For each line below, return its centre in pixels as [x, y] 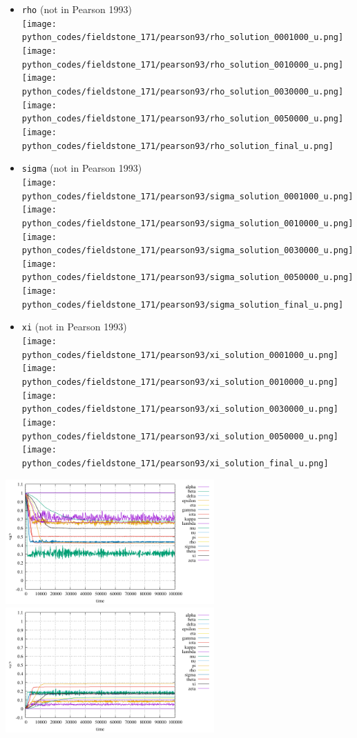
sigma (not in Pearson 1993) [82, 168]
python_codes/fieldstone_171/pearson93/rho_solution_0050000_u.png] [183, 119]
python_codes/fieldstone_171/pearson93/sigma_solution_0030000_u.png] [187, 251]
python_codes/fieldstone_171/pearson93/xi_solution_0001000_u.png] [180, 355]
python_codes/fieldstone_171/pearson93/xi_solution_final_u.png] [175, 463]
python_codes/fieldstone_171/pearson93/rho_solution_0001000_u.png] [183, 38]
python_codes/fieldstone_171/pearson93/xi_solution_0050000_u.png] [180, 436]
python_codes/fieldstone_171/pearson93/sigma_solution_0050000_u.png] [187, 278]
